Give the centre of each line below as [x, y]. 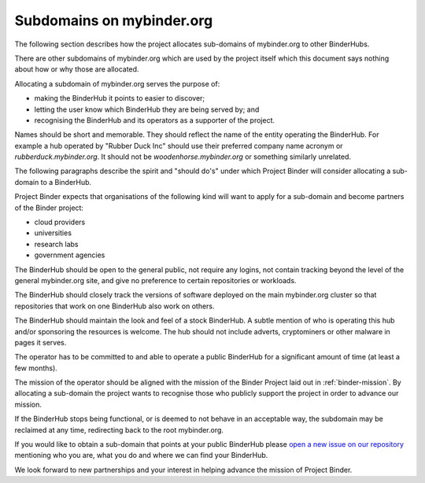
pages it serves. [41, 342]
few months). [36, 368]
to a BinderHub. [66, 182]
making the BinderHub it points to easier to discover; [120, 98]
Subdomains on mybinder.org [114, 20]
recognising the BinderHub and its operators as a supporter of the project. [155, 120]
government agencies [70, 255]
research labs [56, 244]
